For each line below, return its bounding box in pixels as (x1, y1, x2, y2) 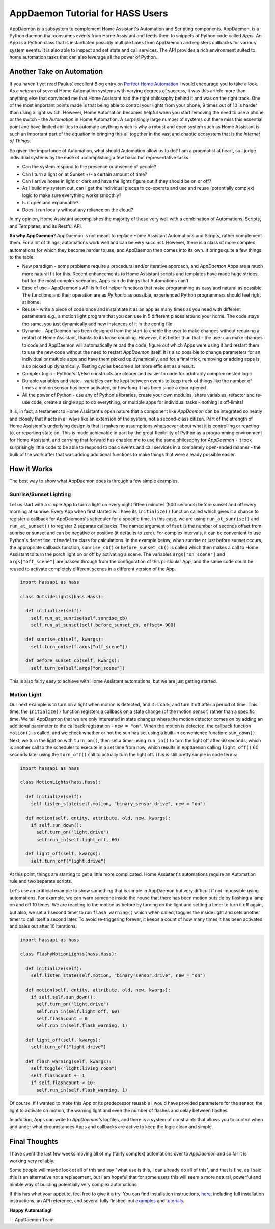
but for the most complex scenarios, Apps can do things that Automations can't (22, 278, 189, 284)
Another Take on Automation (9, 67, 103, 76)
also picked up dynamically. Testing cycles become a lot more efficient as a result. (22, 363, 195, 370)
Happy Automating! (9, 1207, 52, 1213)
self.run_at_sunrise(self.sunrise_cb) (31, 615, 128, 621)
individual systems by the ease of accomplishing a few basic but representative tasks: (9, 154, 190, 160)
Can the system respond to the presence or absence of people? (22, 164, 156, 170)
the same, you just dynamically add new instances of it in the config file (22, 321, 173, 327)
